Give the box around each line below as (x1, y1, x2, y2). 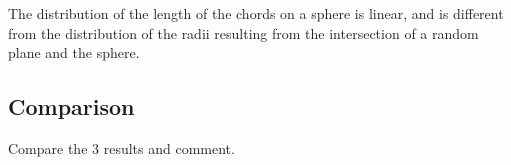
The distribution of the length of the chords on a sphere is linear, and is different (8, 3, 504, 23)
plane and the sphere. (8, 42, 140, 63)
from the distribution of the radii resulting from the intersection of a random (8, 22, 479, 43)
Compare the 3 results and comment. (8, 137, 235, 158)
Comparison (8, 91, 135, 122)
